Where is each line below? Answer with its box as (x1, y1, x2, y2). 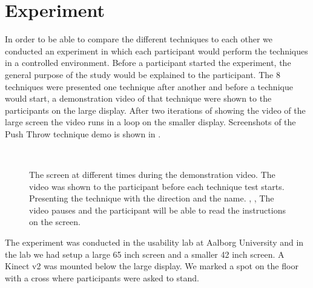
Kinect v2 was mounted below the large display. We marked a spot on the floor (5, 260, 298, 272)
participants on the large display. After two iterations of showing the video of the (5, 103, 306, 116)
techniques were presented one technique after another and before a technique (5, 80, 293, 93)
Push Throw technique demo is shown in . (5, 127, 161, 140)
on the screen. (29, 215, 81, 228)
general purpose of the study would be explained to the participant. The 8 (5, 68, 280, 80)
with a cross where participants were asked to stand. (5, 271, 199, 284)
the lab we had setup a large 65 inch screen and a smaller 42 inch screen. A (5, 247, 285, 260)
